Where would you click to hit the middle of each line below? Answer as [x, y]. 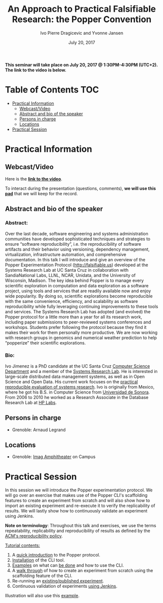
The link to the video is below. [36, 70]
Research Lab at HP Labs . [31, 402]
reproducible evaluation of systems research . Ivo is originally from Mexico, [80, 387]
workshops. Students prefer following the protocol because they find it [76, 327]
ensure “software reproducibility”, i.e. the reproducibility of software [73, 244]
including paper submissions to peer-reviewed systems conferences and [78, 322]
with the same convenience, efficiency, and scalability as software [72, 301]
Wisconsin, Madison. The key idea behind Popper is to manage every [74, 280]
